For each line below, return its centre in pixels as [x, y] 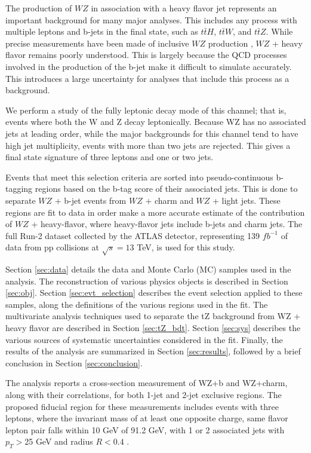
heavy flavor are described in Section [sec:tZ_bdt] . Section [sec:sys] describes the [153, 328]
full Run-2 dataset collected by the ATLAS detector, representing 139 [133, 235]
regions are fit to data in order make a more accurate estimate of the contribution [155, 212]
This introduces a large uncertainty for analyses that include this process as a [147, 78]
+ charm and [169, 200]
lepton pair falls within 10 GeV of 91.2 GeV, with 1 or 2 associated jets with [145, 429]
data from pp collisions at [52, 247]
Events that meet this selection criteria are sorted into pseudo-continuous [139, 177]
